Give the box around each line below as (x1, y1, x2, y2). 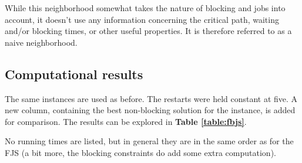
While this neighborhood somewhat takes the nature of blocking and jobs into (5, 2, 286, 13)
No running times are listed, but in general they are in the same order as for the (5, 135, 294, 147)
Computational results (5, 64, 143, 83)
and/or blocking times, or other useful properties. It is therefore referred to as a (5, 25, 292, 37)
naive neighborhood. (5, 36, 78, 48)
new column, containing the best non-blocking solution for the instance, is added (5, 104, 296, 116)
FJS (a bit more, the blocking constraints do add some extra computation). (5, 146, 276, 158)
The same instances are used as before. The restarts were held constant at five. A (5, 92, 298, 104)
